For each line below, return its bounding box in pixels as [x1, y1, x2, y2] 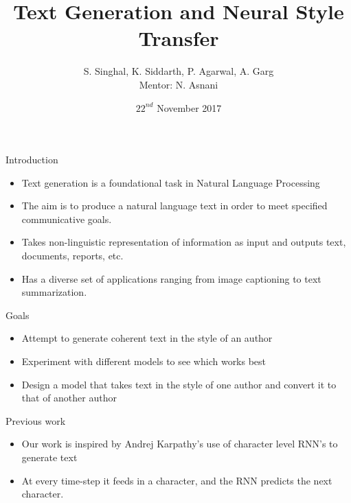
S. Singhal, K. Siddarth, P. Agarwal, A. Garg [83, 64, 274, 78]
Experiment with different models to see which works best [21, 354, 267, 369]
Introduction [5, 152, 58, 167]
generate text [21, 450, 78, 464]
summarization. [21, 285, 87, 299]
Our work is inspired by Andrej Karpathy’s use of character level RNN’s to [21, 436, 338, 451]
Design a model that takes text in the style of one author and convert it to [21, 377, 337, 391]
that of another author [21, 390, 117, 405]
